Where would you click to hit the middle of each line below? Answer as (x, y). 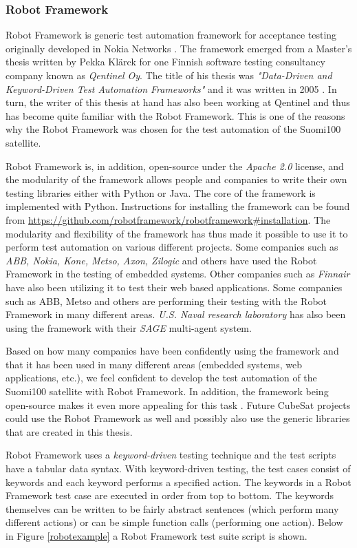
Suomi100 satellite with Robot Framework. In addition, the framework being (167, 391)
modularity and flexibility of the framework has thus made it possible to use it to (177, 233)
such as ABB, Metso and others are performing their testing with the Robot (166, 301)
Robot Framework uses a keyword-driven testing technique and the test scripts (171, 455)
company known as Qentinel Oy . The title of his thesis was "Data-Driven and (169, 75)
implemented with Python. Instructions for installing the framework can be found (178, 206)
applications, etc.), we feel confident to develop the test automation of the (161, 378)
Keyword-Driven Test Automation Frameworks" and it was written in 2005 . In (171, 88)
